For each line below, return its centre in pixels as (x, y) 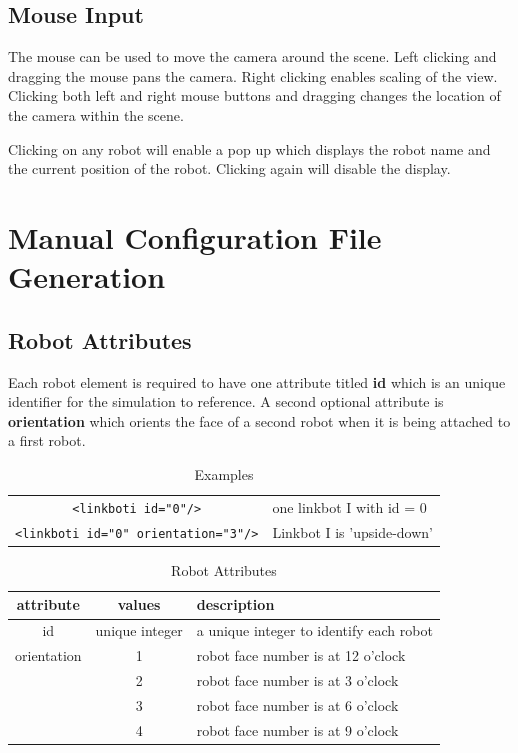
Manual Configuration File (195, 236)
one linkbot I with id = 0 (349, 506)
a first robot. (47, 440)
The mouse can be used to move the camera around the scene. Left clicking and (252, 56)
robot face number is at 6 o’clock (297, 704)
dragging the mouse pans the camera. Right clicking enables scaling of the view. (253, 75)
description (235, 604)
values (139, 604)
